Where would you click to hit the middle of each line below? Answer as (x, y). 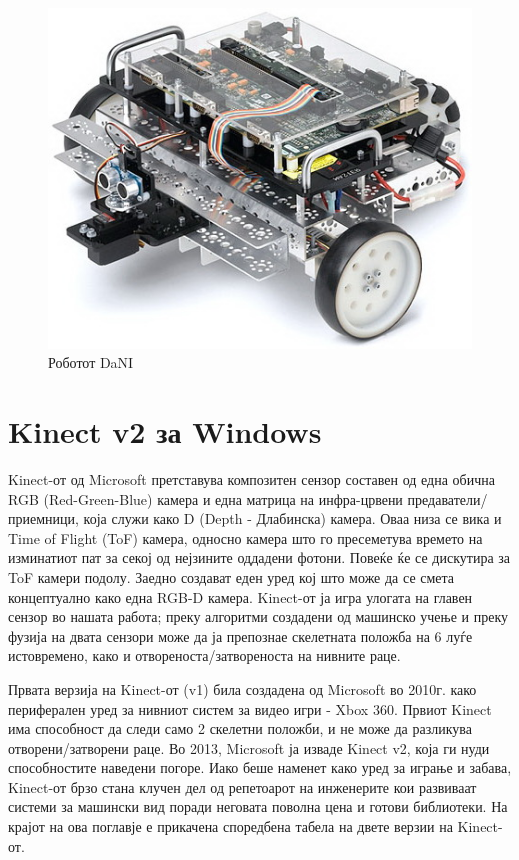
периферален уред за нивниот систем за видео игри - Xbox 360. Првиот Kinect (250, 708)
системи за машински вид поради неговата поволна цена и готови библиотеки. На (258, 806)
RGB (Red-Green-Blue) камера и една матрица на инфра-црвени (205, 498)
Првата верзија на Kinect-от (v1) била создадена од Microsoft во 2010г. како (242, 688)
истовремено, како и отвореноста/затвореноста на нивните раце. (204, 655)
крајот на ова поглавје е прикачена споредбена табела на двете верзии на (230, 826)
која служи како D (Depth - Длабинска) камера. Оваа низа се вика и (292, 518)
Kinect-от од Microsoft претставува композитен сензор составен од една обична (251, 478)
